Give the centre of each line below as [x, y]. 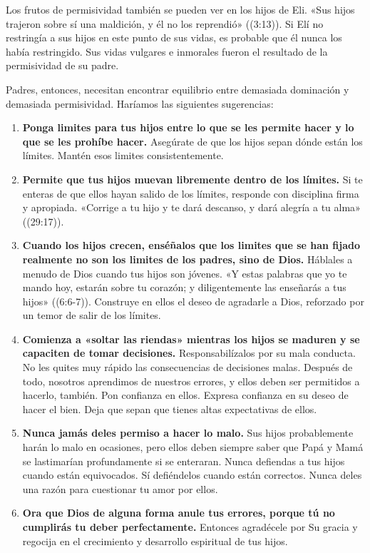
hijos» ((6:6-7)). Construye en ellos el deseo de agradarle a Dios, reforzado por [193, 301]
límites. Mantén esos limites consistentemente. [123, 155]
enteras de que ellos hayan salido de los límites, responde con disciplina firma [191, 193]
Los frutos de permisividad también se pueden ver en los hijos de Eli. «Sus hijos [180, 9]
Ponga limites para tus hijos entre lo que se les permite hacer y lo [188, 127]
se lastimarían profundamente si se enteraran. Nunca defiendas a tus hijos [184, 461]
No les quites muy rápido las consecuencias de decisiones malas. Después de [187, 367]
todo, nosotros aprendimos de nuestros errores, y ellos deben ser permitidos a [191, 381]
